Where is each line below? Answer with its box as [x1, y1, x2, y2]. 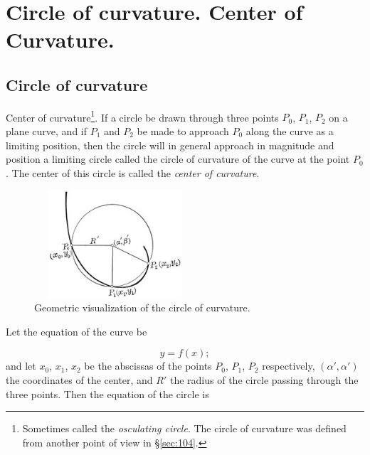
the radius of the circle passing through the [169, 372, 359, 387]
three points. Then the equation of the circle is [6, 386, 209, 401]
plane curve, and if [6, 124, 88, 139]
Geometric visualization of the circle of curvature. [34, 300, 250, 315]
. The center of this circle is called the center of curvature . [6, 165, 260, 180]
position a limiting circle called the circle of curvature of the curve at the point [6, 151, 350, 166]
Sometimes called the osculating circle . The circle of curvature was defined [22, 421, 347, 436]
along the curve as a [245, 124, 334, 139]
